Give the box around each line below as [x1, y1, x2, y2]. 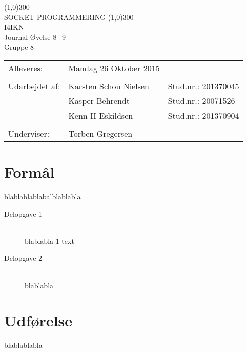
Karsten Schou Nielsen [68, 79, 149, 92]
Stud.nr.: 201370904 [168, 109, 239, 121]
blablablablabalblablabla [4, 191, 81, 202]
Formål [4, 161, 55, 182]
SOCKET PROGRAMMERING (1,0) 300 [4, 11, 134, 22]
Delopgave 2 [4, 253, 43, 263]
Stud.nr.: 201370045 [168, 79, 239, 92]
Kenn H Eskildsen [68, 109, 133, 121]
